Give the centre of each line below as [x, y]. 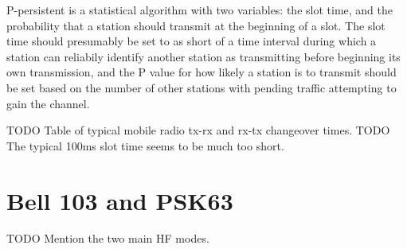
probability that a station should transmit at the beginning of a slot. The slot [196, 25]
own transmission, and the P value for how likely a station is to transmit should [202, 72]
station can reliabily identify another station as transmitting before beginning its [203, 56]
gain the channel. [48, 103]
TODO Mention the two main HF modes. [108, 238]
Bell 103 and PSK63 [120, 200]
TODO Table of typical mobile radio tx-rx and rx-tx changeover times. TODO [198, 130]
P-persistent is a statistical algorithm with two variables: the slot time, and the [200, 10]
